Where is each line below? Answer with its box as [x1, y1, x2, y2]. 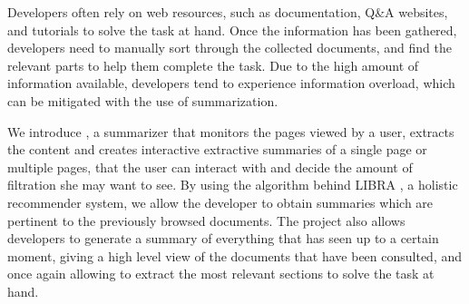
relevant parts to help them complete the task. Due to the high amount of [7, 55, 419, 74]
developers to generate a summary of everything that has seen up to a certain [7, 229, 439, 248]
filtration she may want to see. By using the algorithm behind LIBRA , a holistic [7, 175, 458, 194]
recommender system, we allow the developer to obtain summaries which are [7, 192, 434, 211]
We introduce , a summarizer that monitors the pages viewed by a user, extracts [7, 122, 454, 141]
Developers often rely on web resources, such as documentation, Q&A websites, [7, 3, 448, 21]
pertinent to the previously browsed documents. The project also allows [7, 211, 405, 230]
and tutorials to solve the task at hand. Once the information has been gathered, [7, 20, 457, 39]
